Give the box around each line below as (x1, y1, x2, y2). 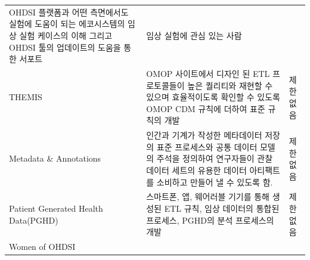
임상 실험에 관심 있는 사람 (146, 29, 242, 41)
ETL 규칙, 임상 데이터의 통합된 (164, 202, 280, 214)
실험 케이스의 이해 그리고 (19, 29, 113, 41)
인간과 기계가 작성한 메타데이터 (146, 129, 262, 141)
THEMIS (9, 91, 42, 103)
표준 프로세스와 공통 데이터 (156, 140, 258, 153)
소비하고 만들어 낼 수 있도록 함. (156, 175, 273, 188)
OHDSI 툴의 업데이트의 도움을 (9, 41, 121, 53)
